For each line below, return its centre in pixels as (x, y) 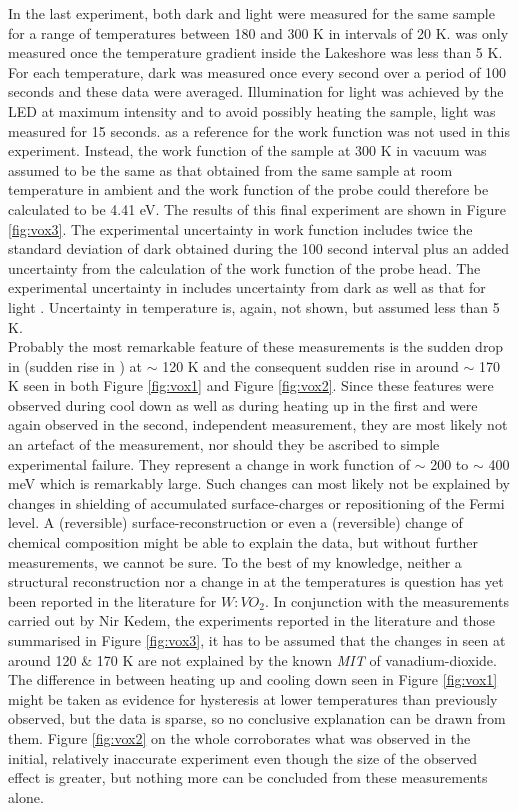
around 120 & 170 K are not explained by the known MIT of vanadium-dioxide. (252, 659)
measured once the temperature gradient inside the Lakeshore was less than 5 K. (255, 52)
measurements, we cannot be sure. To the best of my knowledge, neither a (235, 561)
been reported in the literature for (112, 600)
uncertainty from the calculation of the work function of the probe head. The (244, 267)
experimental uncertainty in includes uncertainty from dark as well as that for (247, 287)
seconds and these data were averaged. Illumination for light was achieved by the (256, 91)
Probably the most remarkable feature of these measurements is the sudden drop (256, 346)
